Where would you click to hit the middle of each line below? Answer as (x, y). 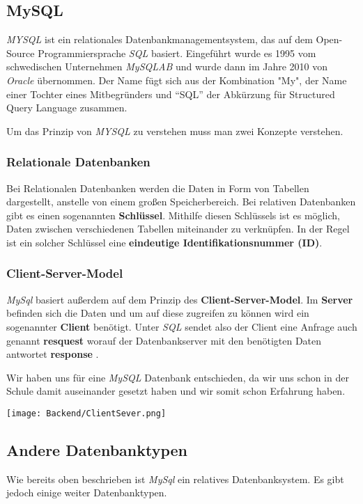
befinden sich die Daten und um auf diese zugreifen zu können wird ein (158, 313)
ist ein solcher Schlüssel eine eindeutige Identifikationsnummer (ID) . (164, 242)
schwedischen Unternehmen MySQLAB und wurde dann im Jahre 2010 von (167, 66)
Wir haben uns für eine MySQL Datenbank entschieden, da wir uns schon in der (178, 377)
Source (21, 53)
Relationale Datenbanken (78, 162)
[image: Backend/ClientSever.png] (86, 413)
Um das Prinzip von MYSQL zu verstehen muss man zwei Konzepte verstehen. (175, 131)
